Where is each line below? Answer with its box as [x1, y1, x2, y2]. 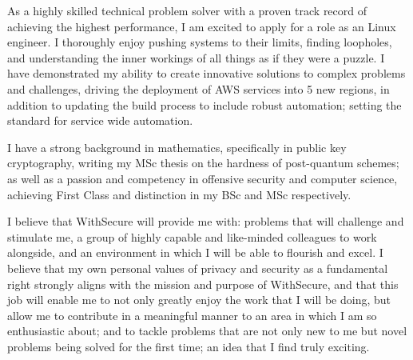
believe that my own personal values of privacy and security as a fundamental [7, 259, 388, 276]
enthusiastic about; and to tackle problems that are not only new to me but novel [7, 322, 407, 339]
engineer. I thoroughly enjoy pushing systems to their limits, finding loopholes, [7, 34, 392, 50]
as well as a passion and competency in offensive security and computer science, [7, 170, 398, 186]
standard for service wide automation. [7, 112, 193, 129]
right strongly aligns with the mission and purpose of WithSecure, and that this [7, 275, 399, 292]
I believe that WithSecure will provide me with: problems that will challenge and [7, 213, 404, 230]
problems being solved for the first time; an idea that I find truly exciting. [7, 338, 370, 354]
